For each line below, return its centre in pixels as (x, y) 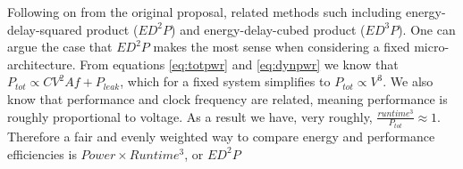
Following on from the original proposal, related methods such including (205, 12)
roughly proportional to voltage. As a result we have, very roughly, (190, 116)
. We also (408, 81)
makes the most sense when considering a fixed (282, 47)
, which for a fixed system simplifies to (225, 81)
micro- (432, 47)
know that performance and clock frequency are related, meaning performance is (227, 98)
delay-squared (45, 29)
